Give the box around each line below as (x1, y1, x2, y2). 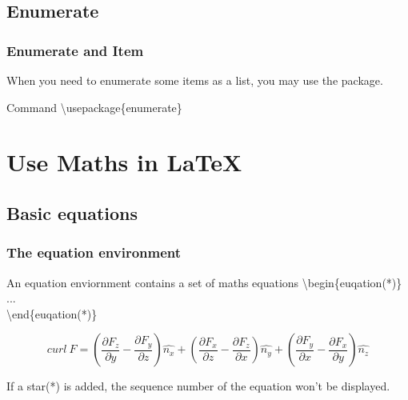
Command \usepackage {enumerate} (6, 98, 182, 115)
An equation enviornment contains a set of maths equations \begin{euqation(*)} (6, 274, 402, 290)
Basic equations (6, 200, 138, 225)
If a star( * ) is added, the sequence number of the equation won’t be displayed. (6, 378, 390, 394)
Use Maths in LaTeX (6, 146, 242, 178)
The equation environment (6, 242, 182, 262)
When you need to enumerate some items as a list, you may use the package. (6, 72, 383, 88)
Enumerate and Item (6, 40, 144, 60)
